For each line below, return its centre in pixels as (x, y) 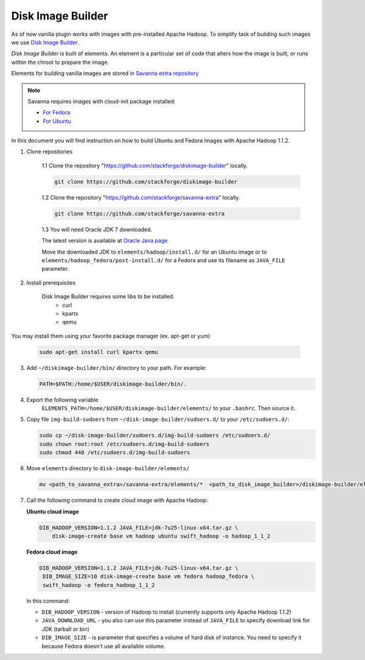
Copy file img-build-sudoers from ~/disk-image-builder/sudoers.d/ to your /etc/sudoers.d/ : (158, 419)
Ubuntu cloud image (53, 512)
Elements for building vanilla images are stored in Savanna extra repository (105, 74)
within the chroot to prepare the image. (60, 62)
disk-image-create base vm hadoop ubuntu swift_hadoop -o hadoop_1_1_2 (161, 536)
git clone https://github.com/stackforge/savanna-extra (140, 214)
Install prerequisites (51, 282)
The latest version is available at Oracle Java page (105, 241)
